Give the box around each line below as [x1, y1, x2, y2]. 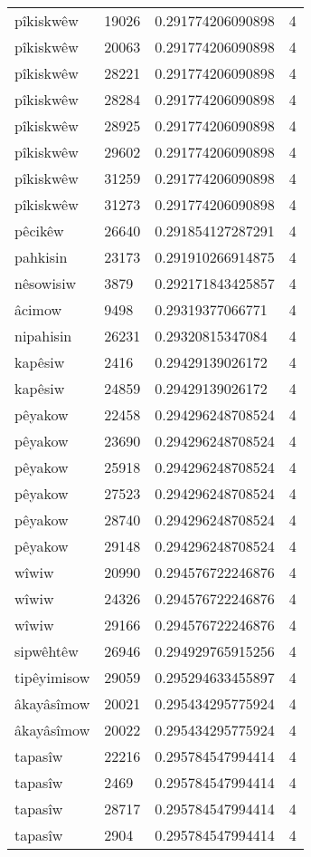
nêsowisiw [14, 273, 77, 294]
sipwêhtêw [14, 640, 79, 661]
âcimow [14, 299, 61, 320]
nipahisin [14, 325, 72, 346]
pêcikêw [14, 220, 64, 241]
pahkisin [14, 246, 68, 267]
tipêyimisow [14, 667, 90, 688]
